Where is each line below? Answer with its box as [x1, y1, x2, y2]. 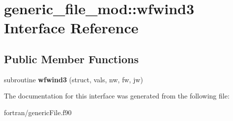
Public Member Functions [4, 51, 139, 66]
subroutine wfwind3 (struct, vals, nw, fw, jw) [4, 74, 143, 84]
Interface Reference [4, 18, 139, 38]
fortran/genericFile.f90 [4, 107, 72, 117]
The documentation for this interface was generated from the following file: [4, 91, 230, 101]
